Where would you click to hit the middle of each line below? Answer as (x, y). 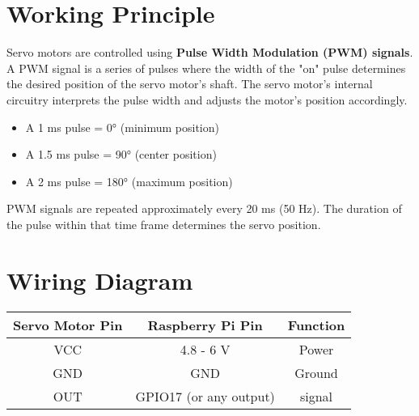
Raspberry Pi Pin (205, 325)
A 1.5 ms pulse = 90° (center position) (121, 154)
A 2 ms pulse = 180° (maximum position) (129, 181)
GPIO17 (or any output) (205, 396)
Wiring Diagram (100, 280)
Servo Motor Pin (68, 325)
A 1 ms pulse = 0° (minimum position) (122, 127)
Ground (316, 372)
